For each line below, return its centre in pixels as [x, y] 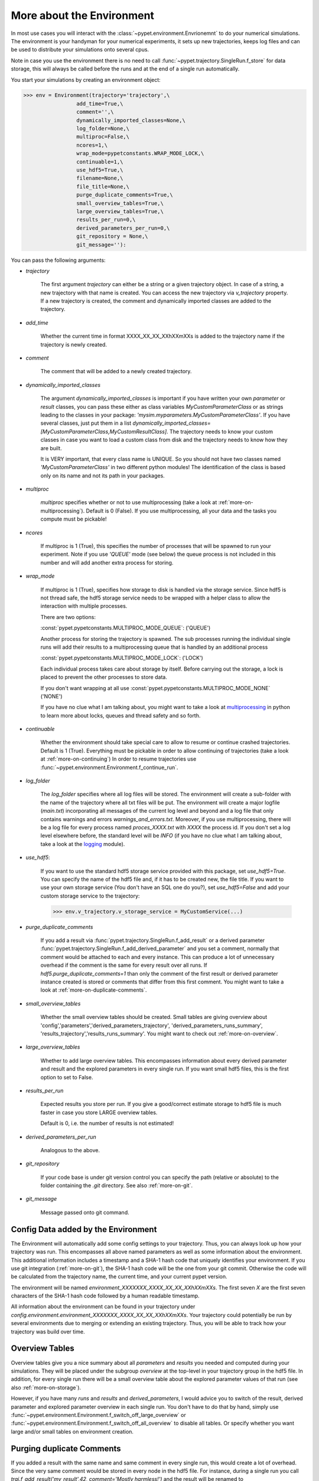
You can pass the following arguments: [58, 260]
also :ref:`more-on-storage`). [46, 1387]
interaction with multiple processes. [84, 606]
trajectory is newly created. [74, 344]
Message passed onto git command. [85, 1212]
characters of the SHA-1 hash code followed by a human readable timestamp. [105, 1296]
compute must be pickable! [74, 519]
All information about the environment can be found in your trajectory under [103, 1307]
